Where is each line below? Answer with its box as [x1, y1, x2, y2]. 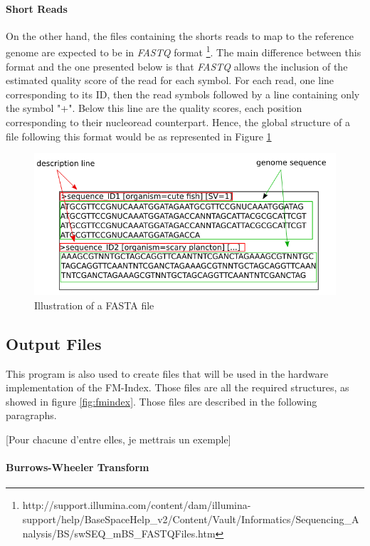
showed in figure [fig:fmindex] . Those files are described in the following [6, 393, 317, 408]
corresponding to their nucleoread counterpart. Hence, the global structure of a [6, 115, 350, 130]
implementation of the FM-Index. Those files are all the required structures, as [6, 380, 349, 395]
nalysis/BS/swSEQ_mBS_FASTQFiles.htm [22, 525, 216, 540]
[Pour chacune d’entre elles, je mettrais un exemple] [6, 431, 231, 446]
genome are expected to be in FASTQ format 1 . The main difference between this [6, 43, 361, 60]
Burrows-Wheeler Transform [6, 460, 149, 475]
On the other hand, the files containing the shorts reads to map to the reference [6, 28, 354, 43]
